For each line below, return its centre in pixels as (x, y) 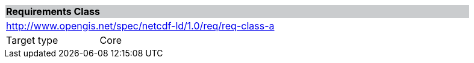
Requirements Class (53, 11)
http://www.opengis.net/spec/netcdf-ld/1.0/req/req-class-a (140, 26)
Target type (32, 40)
